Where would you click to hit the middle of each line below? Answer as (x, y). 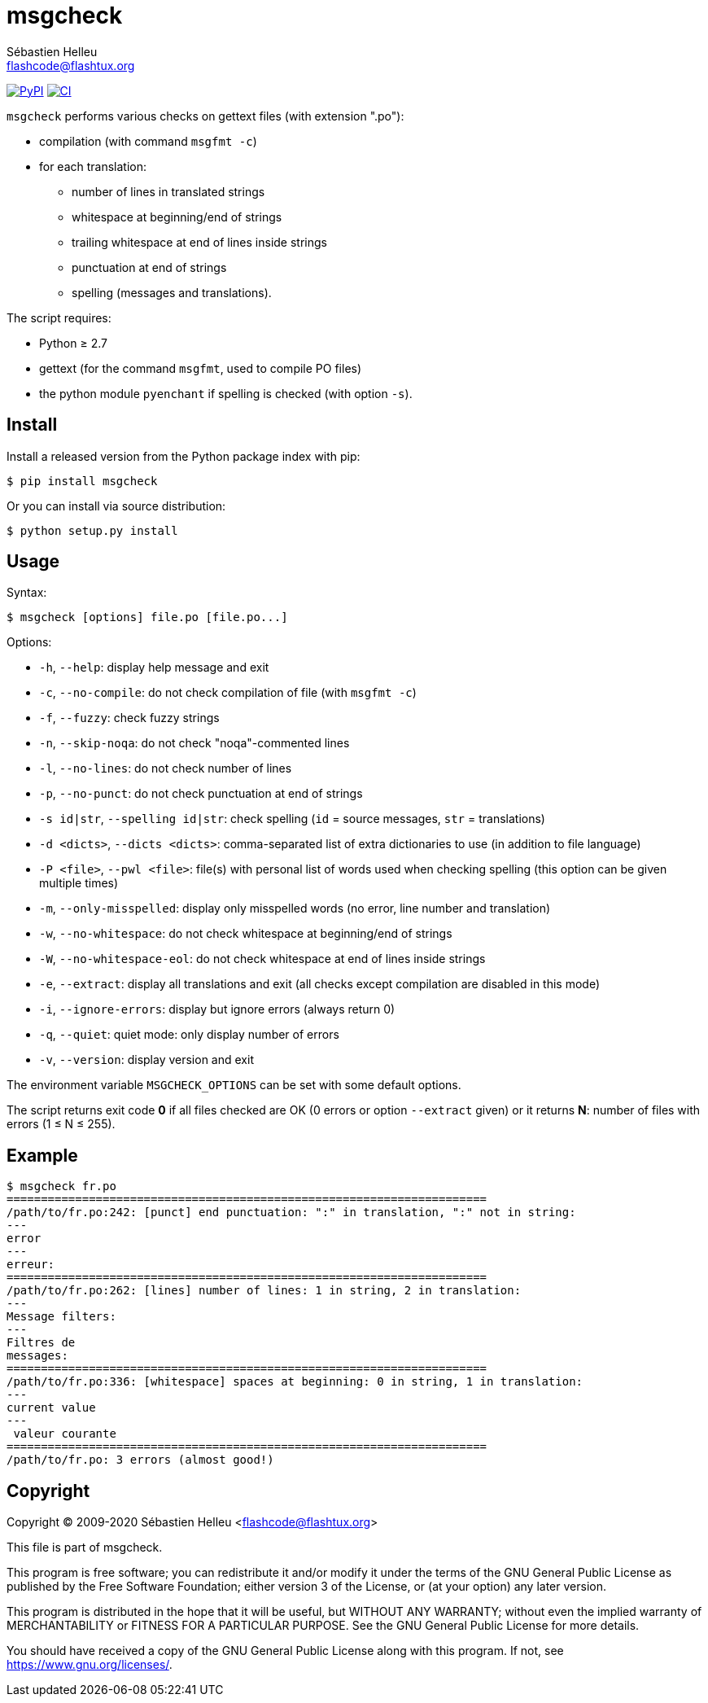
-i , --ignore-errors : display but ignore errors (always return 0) (217, 1009)
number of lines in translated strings (168, 191)
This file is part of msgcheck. (85, 1548)
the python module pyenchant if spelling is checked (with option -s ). (226, 393)
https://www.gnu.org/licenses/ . (90, 1665)
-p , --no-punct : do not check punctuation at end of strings (201, 794)
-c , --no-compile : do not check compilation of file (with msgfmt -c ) (228, 693)
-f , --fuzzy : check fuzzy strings (129, 718)
